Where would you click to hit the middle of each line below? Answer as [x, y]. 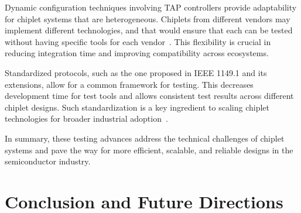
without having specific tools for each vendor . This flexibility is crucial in [138, 41]
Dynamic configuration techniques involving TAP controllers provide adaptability [151, 7]
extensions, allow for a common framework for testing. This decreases [129, 84]
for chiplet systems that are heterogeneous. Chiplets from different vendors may [148, 18]
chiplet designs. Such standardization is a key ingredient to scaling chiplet [137, 107]
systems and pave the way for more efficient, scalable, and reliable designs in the [149, 150]
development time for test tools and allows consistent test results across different [149, 96]
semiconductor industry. [48, 161]
